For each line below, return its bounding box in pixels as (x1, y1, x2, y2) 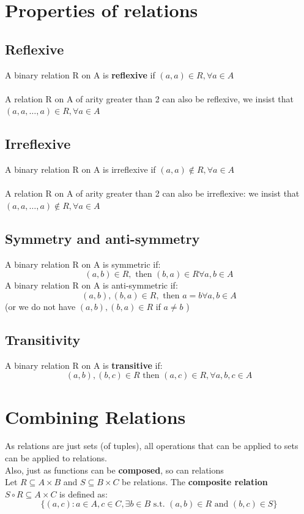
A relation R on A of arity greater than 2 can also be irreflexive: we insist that (5, 187, 300, 200)
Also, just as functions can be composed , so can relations (5, 463, 224, 476)
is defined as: (59, 487, 108, 500)
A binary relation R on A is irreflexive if (5, 163, 156, 176)
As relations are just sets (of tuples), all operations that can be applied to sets (5, 439, 298, 452)
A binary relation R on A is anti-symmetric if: (5, 279, 178, 292)
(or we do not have (5, 300, 76, 312)
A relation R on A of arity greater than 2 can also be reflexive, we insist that (5, 92, 294, 105)
